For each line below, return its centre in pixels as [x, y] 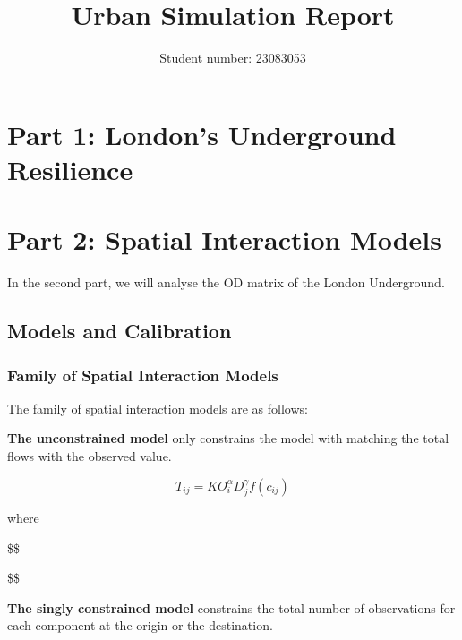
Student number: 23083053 [233, 58]
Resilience [70, 169]
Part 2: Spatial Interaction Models [224, 239]
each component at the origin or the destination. [140, 625]
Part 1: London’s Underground [202, 134]
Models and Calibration [120, 331]
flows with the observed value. [90, 456]
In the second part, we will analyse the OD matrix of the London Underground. [226, 282]
